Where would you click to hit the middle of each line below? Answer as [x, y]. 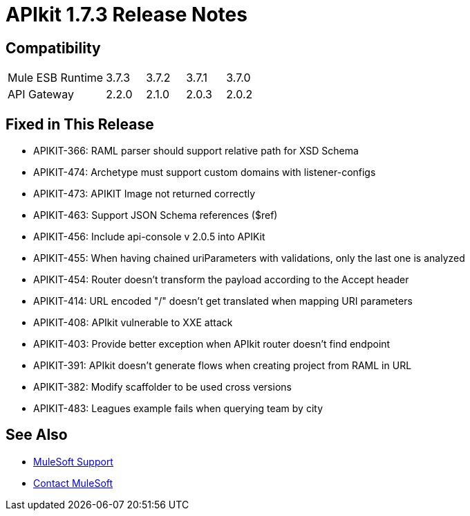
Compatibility [53, 48]
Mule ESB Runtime [56, 78]
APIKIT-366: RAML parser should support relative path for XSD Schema [196, 151]
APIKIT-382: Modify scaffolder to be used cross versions [162, 387]
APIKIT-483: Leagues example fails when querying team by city [178, 409]
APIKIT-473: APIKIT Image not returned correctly [144, 194]
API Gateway [41, 95]
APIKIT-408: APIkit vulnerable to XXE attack [133, 323]
